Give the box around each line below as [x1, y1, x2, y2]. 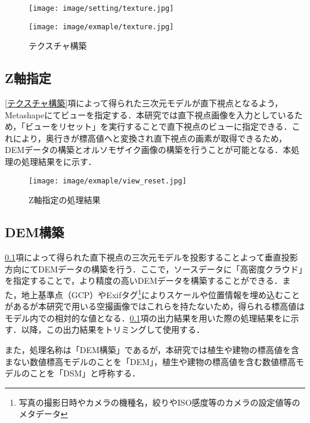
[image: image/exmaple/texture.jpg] [29, 22, 174, 31]
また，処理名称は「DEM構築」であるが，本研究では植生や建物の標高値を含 [5, 343, 299, 355]
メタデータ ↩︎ [18, 407, 68, 420]
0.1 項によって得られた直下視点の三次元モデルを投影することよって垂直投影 [5, 251, 298, 263]
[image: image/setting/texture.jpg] [29, 4, 174, 13]
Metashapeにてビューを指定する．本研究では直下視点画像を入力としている [5, 108, 294, 121]
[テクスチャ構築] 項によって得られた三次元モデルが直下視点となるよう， [5, 97, 283, 109]
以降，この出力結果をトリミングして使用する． [21, 323, 205, 336]
